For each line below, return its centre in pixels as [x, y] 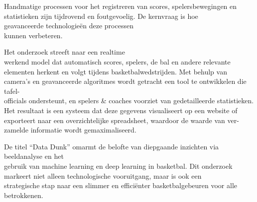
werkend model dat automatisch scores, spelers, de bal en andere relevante [117, 61]
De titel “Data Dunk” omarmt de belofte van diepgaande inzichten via [112, 146]
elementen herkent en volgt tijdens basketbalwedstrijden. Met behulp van [116, 71]
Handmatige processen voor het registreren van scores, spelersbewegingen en [121, 6]
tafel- [12, 91]
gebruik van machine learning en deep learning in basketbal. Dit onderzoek [118, 166]
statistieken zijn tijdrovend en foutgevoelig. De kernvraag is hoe [101, 16]
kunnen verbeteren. [33, 35]
